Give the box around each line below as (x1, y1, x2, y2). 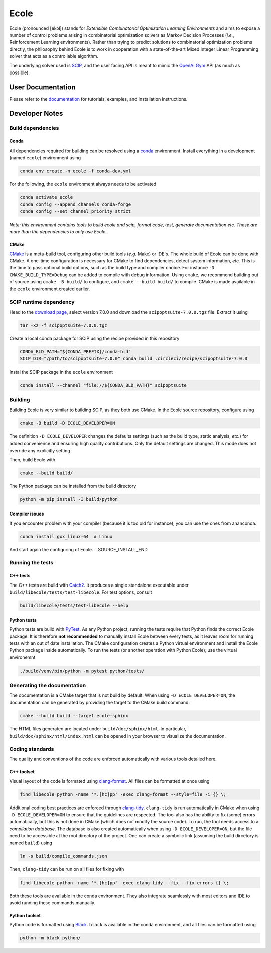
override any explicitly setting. (9, 447, 72, 453)
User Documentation (9, 83, 76, 91)
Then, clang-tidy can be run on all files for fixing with (9, 866, 124, 872)
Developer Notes (9, 109, 63, 118)
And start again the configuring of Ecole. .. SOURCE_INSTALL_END (9, 546, 148, 552)
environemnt (9, 654, 36, 661)
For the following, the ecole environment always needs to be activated (9, 181, 157, 187)
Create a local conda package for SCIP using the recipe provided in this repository (9, 335, 180, 341)
